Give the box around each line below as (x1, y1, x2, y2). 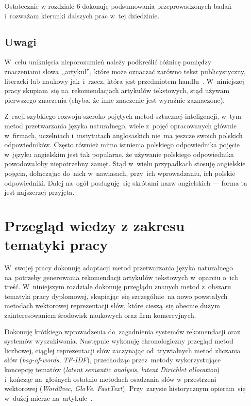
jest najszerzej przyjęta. (4, 187, 75, 197)
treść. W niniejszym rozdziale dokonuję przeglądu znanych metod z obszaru (4, 281, 231, 292)
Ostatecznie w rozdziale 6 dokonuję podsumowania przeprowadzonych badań (4, 1, 232, 11)
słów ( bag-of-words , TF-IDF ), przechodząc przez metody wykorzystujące (4, 355, 221, 365)
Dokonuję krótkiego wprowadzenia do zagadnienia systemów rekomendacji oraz (4, 326, 240, 336)
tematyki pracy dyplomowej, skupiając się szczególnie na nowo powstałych (4, 291, 228, 301)
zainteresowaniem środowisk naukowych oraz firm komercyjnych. (4, 310, 196, 320)
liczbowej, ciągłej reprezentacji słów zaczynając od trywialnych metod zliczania (4, 345, 241, 355)
